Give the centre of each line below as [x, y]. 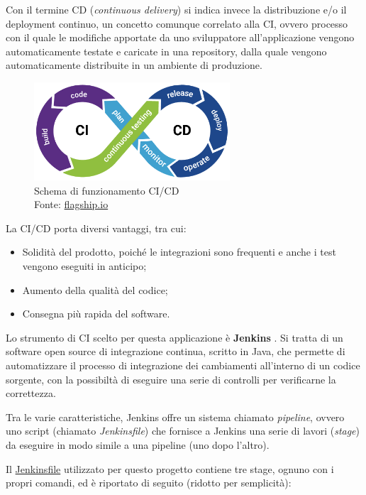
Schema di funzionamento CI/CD [107, 190]
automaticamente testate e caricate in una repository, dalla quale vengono [166, 51]
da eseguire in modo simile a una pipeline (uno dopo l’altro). [138, 444]
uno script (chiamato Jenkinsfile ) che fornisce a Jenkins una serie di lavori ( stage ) [183, 431]
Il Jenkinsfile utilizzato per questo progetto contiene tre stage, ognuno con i [170, 468]
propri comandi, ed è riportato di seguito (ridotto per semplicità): [149, 483]
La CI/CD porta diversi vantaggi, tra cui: [96, 228]
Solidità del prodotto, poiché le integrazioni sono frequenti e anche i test [179, 252]
